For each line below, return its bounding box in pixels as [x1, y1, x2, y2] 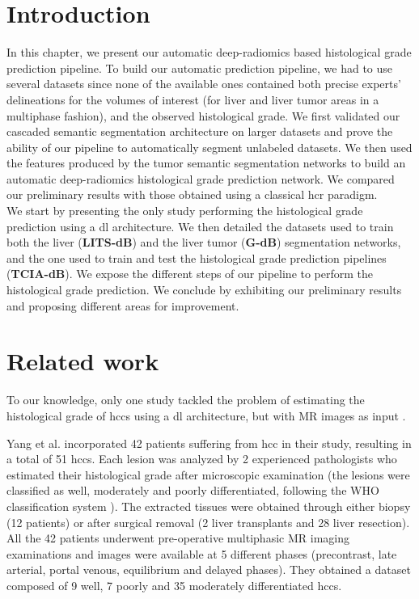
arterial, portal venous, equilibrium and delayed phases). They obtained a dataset [6, 561, 411, 578]
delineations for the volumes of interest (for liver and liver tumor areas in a [6, 91, 379, 108]
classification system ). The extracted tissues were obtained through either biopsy [6, 497, 411, 514]
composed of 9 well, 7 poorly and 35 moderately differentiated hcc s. [6, 576, 342, 593]
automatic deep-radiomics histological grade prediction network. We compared [6, 170, 395, 187]
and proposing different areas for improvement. [6, 297, 239, 314]
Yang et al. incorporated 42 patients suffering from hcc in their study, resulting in [6, 434, 412, 451]
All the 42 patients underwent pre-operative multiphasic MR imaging [6, 529, 349, 546]
